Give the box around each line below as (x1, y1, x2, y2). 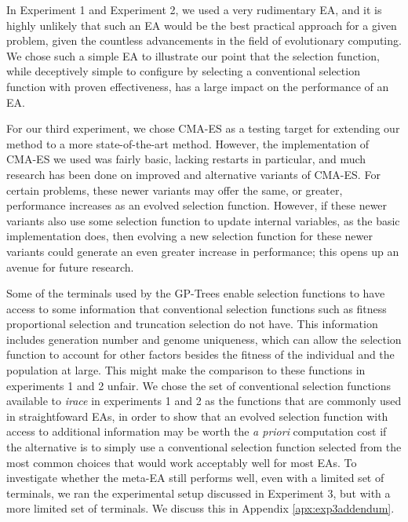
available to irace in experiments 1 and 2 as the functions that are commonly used (6, 392, 402, 409)
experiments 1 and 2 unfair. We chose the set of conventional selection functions (6, 377, 392, 393)
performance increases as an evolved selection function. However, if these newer (6, 197, 388, 214)
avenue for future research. (6, 258, 134, 275)
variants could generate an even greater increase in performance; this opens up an (6, 243, 399, 259)
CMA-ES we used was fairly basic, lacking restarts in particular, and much (6, 151, 366, 167)
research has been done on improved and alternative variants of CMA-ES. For (6, 166, 381, 182)
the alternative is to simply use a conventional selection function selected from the (6, 439, 402, 455)
